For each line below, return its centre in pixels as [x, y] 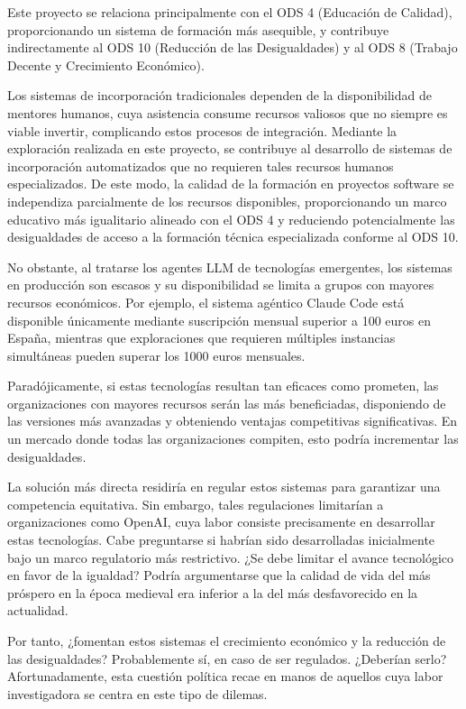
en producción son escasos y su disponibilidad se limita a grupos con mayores [221, 285]
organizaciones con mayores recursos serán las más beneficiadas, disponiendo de [227, 403]
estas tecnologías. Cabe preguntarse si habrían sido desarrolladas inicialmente [221, 540]
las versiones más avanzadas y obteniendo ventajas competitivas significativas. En [233, 421]
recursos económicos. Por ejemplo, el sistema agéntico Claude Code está [206, 302]
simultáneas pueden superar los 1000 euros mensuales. [156, 355]
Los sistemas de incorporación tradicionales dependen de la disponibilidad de [219, 95]
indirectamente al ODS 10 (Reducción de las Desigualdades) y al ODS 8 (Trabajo [233, 47]
